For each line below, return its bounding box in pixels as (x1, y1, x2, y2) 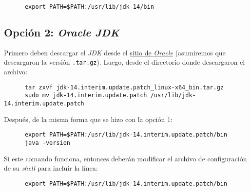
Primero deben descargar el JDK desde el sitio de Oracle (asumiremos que (4, 47, 226, 57)
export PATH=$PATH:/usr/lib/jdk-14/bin (24, 3, 154, 10)
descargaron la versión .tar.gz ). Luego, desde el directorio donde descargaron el (4, 57, 245, 67)
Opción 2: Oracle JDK (4, 25, 119, 40)
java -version (24, 139, 71, 146)
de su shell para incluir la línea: (4, 163, 98, 173)
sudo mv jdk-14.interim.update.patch (24, 92, 147, 99)
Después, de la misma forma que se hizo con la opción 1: (4, 114, 173, 124)
